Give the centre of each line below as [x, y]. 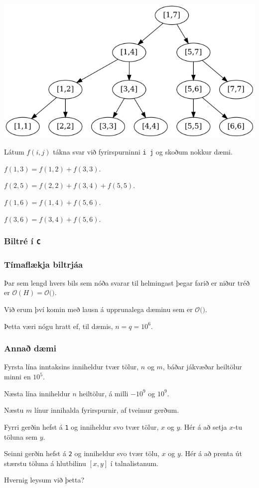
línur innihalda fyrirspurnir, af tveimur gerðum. [107, 410]
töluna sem [21, 436]
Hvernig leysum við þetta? [44, 480]
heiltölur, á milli [104, 393]
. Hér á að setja [203, 426]
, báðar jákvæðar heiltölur [202, 367]
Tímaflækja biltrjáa [44, 264]
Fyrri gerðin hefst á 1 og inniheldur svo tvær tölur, [81, 426]
